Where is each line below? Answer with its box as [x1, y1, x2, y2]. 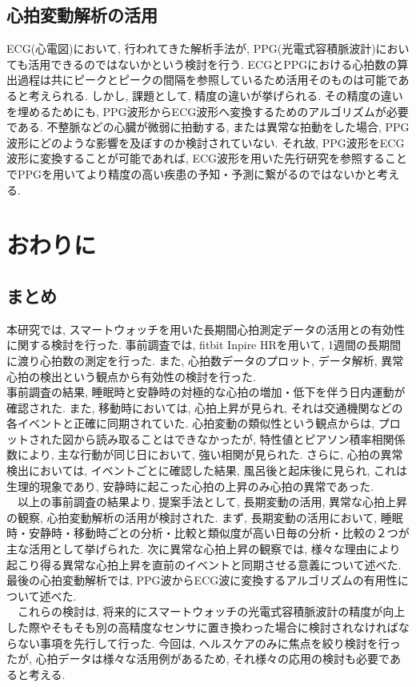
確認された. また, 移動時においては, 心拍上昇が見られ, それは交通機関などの [6, 399, 403, 416]
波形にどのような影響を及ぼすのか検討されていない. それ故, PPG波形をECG [6, 134, 405, 151]
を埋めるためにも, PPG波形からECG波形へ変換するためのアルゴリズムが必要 [6, 102, 409, 119]
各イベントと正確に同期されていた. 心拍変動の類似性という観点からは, [6, 415, 375, 432]
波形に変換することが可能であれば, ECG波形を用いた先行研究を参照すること [6, 150, 408, 167]
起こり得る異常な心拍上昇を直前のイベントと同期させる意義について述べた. [6, 556, 402, 572]
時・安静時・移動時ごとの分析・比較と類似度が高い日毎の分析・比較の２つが [6, 524, 410, 541]
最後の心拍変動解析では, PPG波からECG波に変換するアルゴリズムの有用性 [6, 572, 398, 589]
